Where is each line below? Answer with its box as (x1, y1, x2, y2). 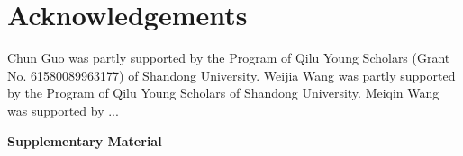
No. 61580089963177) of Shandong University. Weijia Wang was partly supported (7, 65, 456, 84)
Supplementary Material (7, 131, 162, 150)
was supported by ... (7, 100, 119, 119)
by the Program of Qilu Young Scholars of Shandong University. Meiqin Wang (7, 83, 440, 102)
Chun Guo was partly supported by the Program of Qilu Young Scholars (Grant (7, 48, 450, 67)
